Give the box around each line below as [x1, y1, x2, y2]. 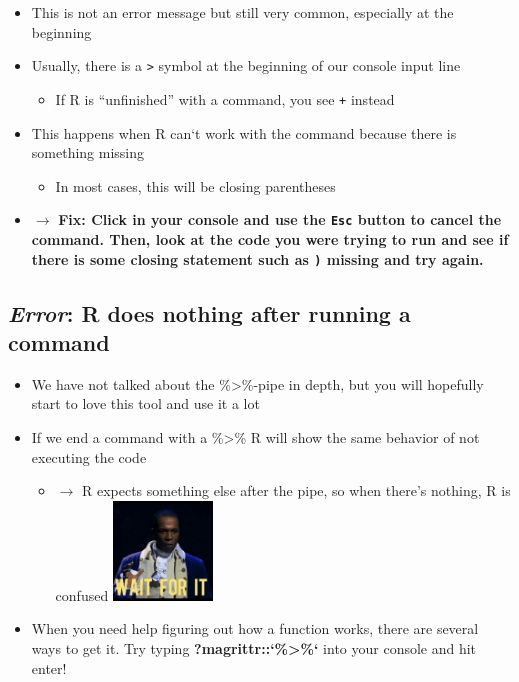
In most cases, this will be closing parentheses [55, 175, 336, 196]
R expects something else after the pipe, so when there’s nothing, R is [81, 480, 511, 501]
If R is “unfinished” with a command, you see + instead [55, 88, 395, 109]
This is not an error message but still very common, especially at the [31, 2, 454, 22]
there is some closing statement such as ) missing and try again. [31, 248, 484, 269]
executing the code [31, 446, 147, 467]
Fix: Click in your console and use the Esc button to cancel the [58, 209, 502, 230]
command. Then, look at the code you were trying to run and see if [31, 228, 509, 249]
